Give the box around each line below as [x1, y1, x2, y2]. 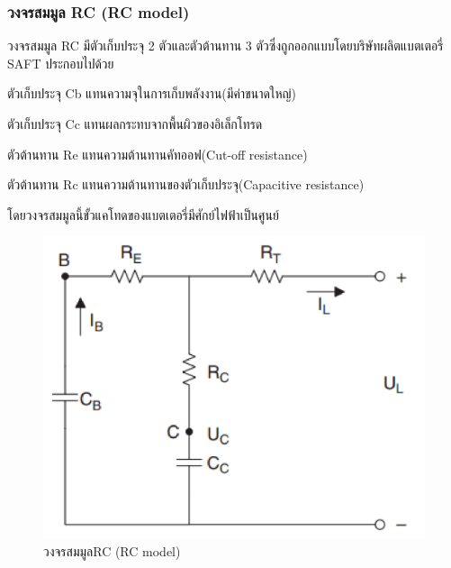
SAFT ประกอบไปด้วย [7, 53, 114, 72]
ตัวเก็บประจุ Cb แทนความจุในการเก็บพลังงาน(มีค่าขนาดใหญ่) [7, 84, 296, 103]
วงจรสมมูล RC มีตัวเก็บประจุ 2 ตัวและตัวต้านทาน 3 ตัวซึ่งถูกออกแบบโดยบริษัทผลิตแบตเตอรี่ [7, 36, 444, 55]
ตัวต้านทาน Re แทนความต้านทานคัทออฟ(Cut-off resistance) [7, 144, 308, 163]
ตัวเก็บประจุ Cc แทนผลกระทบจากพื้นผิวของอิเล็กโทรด [7, 115, 263, 133]
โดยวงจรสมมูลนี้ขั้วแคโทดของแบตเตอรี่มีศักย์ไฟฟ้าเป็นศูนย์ [7, 205, 279, 224]
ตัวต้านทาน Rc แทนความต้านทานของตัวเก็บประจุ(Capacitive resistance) [7, 175, 365, 194]
